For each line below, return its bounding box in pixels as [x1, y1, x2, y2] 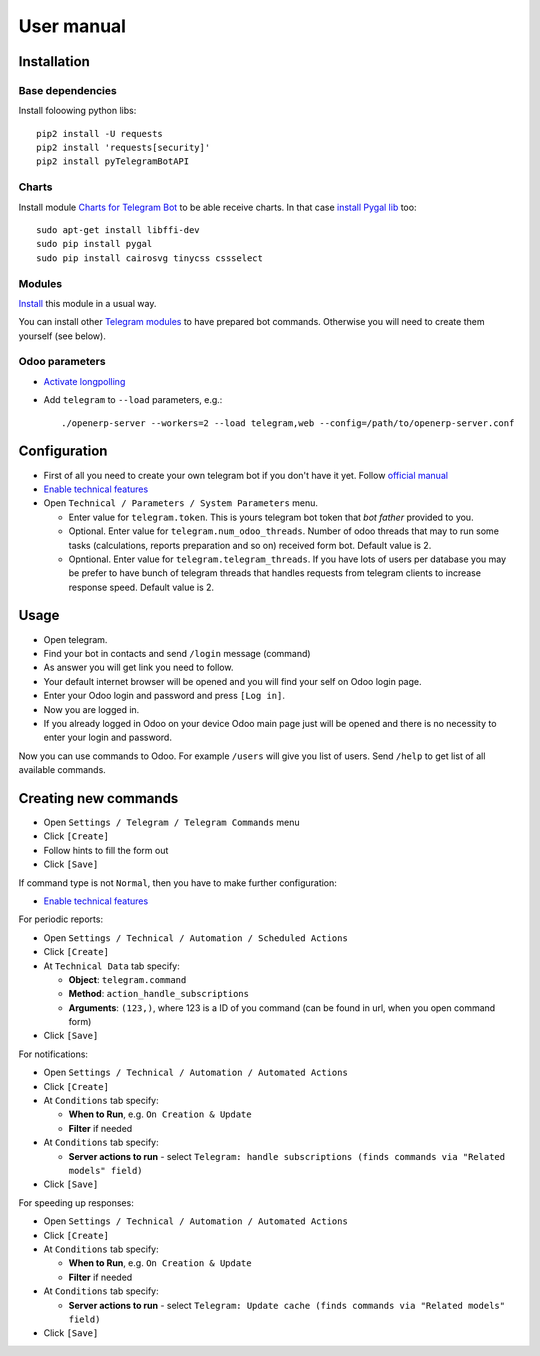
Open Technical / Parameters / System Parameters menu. [43, 497, 319, 509]
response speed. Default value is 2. [68, 581, 215, 593]
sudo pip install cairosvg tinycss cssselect [36, 252, 264, 264]
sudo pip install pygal [36, 238, 153, 250]
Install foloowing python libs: [18, 105, 137, 117]
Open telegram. [43, 633, 108, 645]
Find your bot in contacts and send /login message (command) [43, 647, 311, 659]
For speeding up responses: [18, 1196, 134, 1209]
